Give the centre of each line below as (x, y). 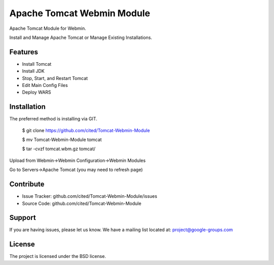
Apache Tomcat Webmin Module (80, 13)
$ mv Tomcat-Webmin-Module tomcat (62, 140)
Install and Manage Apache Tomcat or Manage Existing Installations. (81, 37)
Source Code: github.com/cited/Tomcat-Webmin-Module (82, 203)
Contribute (27, 184)
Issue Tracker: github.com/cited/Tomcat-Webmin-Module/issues (90, 196)
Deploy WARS (37, 92)
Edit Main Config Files (45, 85)
